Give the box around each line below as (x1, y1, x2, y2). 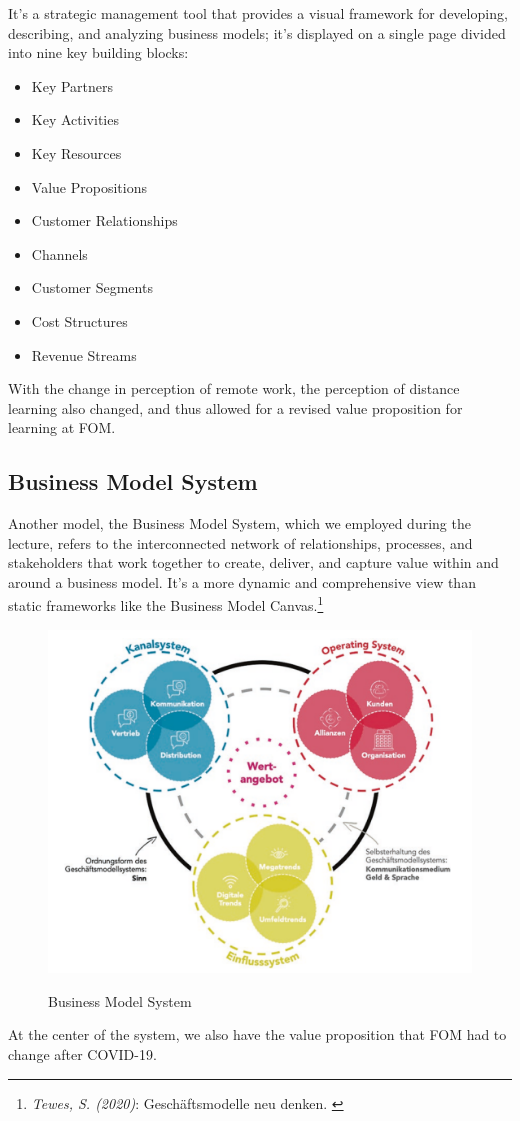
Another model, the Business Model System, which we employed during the (8, 513, 471, 534)
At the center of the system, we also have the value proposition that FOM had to (8, 1024, 507, 1045)
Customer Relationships (31, 210, 178, 231)
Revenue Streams (31, 344, 137, 365)
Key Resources (31, 142, 122, 163)
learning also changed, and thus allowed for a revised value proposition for (8, 397, 463, 418)
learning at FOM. (8, 417, 116, 438)
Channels (31, 243, 88, 264)
